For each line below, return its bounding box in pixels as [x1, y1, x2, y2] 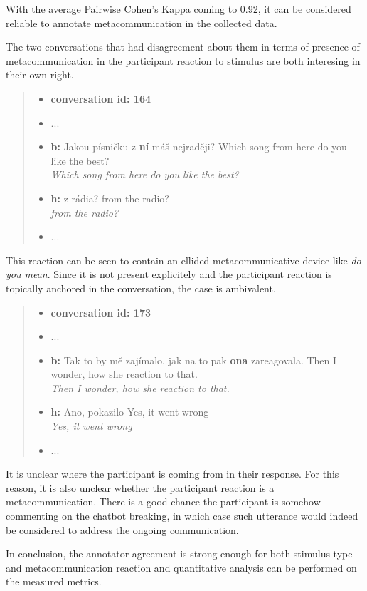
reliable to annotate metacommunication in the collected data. [6, 15, 277, 30]
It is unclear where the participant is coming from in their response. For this [6, 466, 339, 481]
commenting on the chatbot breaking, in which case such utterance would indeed [6, 508, 358, 523]
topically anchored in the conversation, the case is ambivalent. [6, 280, 276, 295]
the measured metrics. [6, 574, 102, 589]
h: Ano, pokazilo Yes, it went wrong [50, 404, 209, 419]
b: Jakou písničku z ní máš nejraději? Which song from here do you [50, 139, 347, 154]
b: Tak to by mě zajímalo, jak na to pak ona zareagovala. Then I [50, 352, 337, 367]
